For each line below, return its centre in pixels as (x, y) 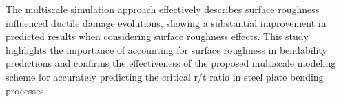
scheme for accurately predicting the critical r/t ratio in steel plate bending (165, 76)
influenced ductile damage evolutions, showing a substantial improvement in (166, 22)
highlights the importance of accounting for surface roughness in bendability (166, 49)
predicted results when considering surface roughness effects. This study (157, 36)
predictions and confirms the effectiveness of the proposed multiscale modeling (171, 63)
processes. (26, 90)
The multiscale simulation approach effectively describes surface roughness (163, 9)
